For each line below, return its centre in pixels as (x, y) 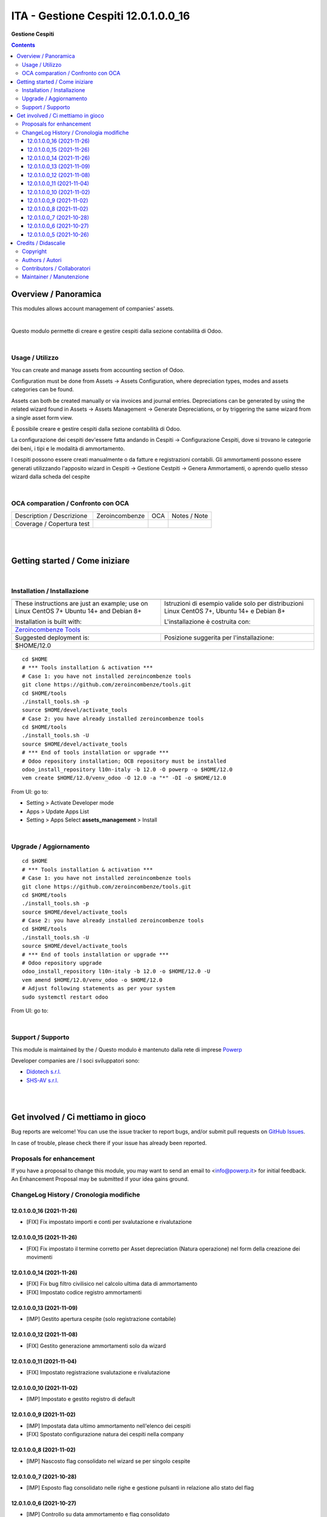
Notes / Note (190, 516)
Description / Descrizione (51, 516)
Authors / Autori (42, 260)
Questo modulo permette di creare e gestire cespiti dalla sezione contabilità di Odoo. (117, 331)
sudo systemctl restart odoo (65, 997)
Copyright (35, 251)
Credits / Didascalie (41, 243)
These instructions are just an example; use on (81, 603)
